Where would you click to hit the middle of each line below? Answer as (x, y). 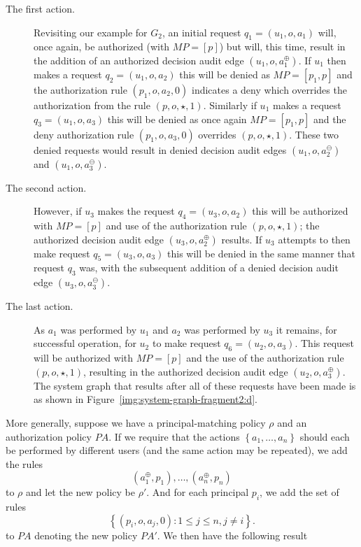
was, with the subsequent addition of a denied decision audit (209, 268)
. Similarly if (230, 105)
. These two (314, 134)
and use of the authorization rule (176, 225)
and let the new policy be (80, 492)
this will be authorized (300, 211)
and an (292, 422)
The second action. (46, 187)
